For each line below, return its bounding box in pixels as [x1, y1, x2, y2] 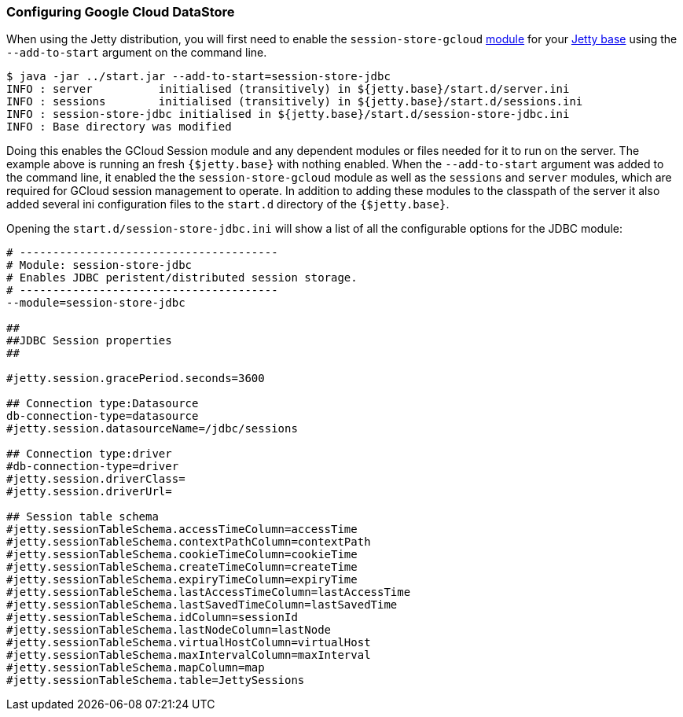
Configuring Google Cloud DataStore [6, 4, 235, 20]
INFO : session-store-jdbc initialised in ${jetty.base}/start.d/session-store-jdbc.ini [6, 108, 570, 121]
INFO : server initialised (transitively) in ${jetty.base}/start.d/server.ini [6, 83, 570, 96]
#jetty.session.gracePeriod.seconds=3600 [6, 372, 265, 385]
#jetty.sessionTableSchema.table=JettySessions [6, 674, 305, 687]
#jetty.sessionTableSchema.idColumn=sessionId [6, 611, 298, 624]
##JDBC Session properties [6, 334, 172, 347]
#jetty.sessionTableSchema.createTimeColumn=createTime [6, 561, 358, 574]
